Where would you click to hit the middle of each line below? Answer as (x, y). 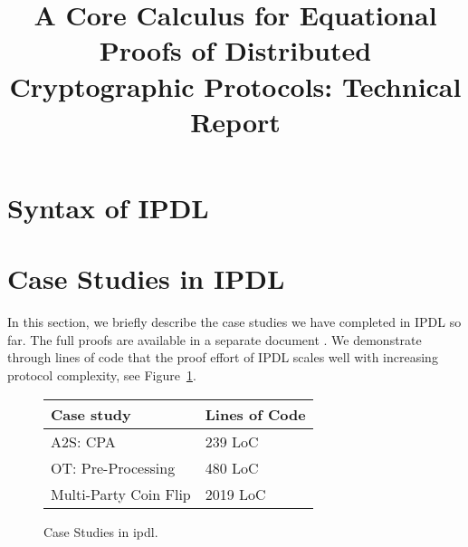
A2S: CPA (83, 441)
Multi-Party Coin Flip (121, 494)
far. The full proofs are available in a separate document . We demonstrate (215, 339)
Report (235, 121)
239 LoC (232, 441)
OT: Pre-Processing (113, 467)
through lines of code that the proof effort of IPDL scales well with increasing (223, 357)
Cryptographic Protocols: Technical (235, 86)
